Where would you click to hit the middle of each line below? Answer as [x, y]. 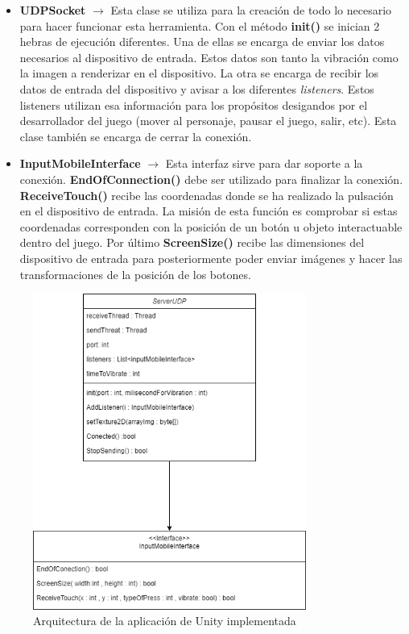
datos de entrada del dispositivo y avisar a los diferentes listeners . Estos [197, 88]
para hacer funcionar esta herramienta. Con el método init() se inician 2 [200, 25]
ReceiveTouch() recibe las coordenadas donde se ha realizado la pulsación [207, 195]
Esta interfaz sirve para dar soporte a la [264, 163]
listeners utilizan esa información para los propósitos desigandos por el [194, 104]
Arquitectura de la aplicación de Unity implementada [165, 621]
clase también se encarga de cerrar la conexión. [136, 136]
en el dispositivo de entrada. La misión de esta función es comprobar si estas [209, 211]
